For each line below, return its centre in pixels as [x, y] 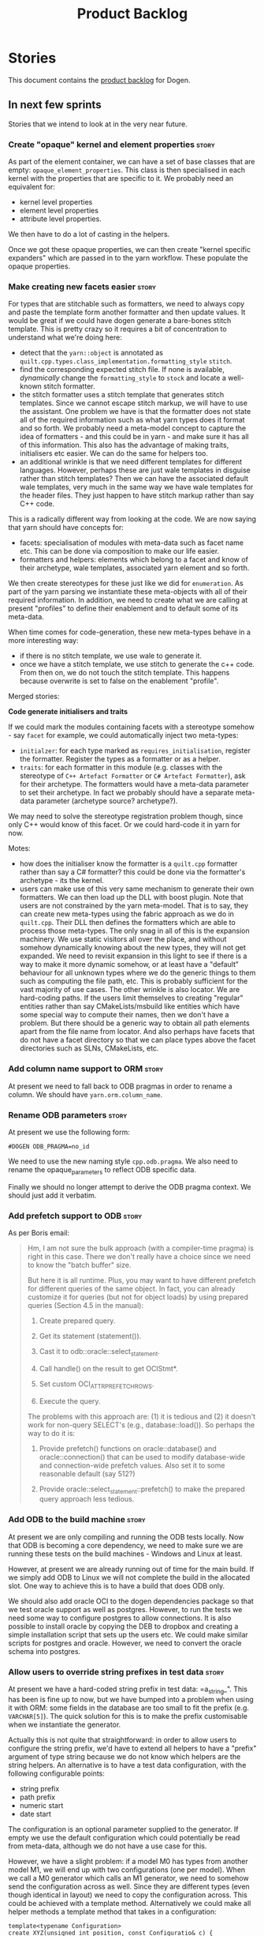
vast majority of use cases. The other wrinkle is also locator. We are [130, 990]
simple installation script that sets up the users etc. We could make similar [128, 1634]
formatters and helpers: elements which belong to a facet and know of [134, 560]
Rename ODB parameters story [68, 1115]
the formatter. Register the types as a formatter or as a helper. [120, 759]
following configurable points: [56, 1773]
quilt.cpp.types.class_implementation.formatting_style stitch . [126, 361]
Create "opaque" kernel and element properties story [112, 145]
